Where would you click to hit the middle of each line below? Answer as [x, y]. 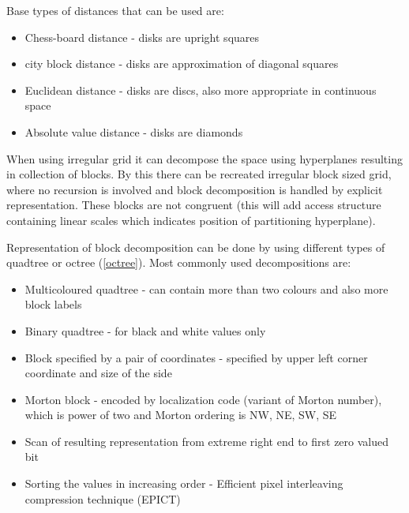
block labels [53, 304]
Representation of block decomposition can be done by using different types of [196, 247]
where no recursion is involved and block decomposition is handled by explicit [195, 189]
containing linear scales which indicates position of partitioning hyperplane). [191, 220]
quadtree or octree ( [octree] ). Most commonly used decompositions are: [179, 262]
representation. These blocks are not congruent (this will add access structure [194, 205]
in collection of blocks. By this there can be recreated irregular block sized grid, [199, 174]
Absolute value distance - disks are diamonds [134, 131]
